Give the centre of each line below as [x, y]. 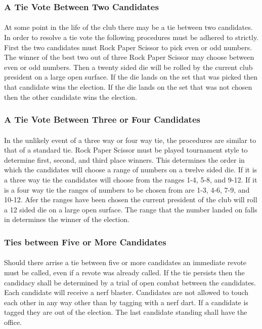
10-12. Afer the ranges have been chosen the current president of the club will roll [131, 199]
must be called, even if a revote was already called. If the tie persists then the [124, 272]
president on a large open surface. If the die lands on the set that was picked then [131, 77]
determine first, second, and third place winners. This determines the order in [124, 159]
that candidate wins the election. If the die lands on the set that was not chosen [128, 87]
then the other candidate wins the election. [71, 97]
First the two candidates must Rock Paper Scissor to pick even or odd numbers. [128, 47]
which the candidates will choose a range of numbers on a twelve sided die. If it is [131, 170]
